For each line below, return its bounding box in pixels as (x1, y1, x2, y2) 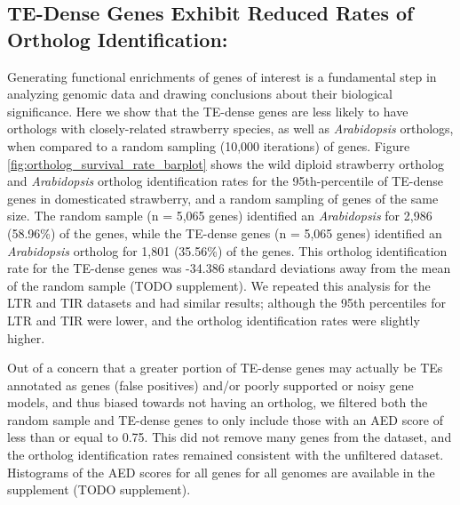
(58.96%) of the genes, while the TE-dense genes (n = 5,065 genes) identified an (7, 223, 442, 242)
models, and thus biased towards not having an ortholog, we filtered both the (7, 393, 428, 412)
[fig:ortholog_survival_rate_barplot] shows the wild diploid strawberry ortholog (7, 154, 444, 172)
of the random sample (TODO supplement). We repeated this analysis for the (7, 276, 431, 294)
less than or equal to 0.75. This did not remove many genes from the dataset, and (7, 428, 452, 446)
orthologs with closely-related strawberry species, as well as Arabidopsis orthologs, (7, 119, 454, 138)
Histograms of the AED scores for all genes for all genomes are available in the (7, 462, 435, 481)
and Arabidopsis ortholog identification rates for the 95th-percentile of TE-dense (7, 172, 443, 190)
